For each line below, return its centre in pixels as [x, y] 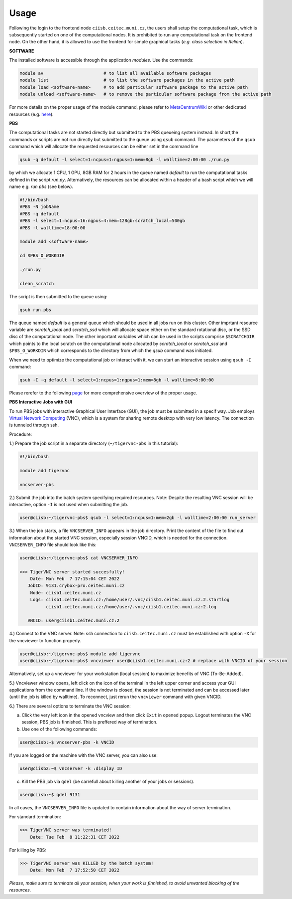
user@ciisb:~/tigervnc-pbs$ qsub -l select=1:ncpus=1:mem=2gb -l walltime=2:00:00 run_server [138, 518]
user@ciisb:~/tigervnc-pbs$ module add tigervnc [80, 654]
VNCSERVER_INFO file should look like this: [53, 544]
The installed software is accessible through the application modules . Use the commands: [101, 60]
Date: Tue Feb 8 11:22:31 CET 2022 [75, 837]
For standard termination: [35, 817]
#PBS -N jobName [40, 207]
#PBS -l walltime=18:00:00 [52, 228]
